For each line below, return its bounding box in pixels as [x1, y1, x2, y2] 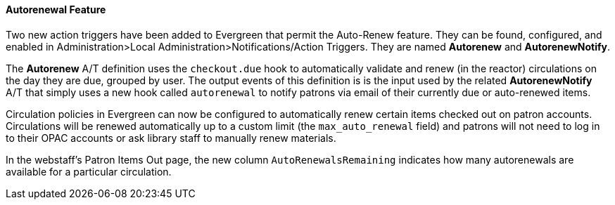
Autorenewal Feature [6, 4, 106, 15]
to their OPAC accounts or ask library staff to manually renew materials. [6, 131, 336, 144]
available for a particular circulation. [6, 165, 172, 178]
